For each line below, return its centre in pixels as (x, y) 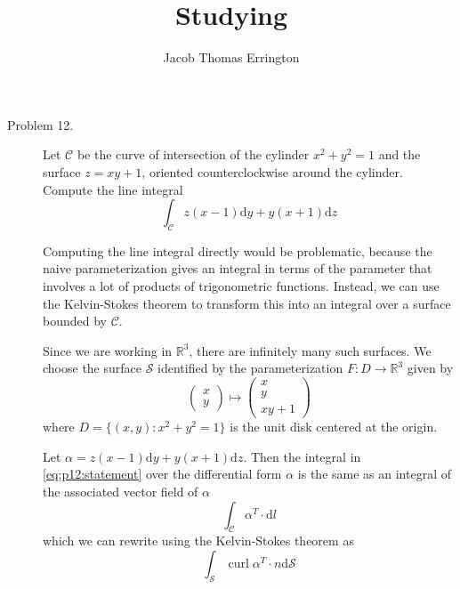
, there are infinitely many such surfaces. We (310, 350)
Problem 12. (40, 124)
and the (399, 154)
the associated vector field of (121, 491)
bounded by (75, 321)
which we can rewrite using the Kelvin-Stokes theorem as (198, 541)
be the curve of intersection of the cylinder (193, 154)
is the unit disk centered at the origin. (334, 427)
